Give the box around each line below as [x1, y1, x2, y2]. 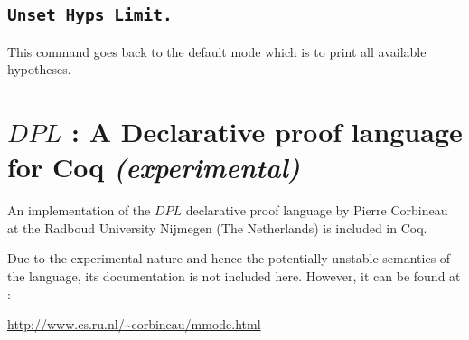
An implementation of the [7, 201, 151, 220]
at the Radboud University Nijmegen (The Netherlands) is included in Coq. [7, 218, 427, 237]
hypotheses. [7, 60, 71, 79]
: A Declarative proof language [70, 113, 463, 150]
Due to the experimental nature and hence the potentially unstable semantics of [7, 249, 451, 268]
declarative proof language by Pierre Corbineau [185, 201, 448, 220]
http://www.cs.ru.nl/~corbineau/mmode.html [7, 315, 261, 334]
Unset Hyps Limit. [7, 5, 173, 25]
